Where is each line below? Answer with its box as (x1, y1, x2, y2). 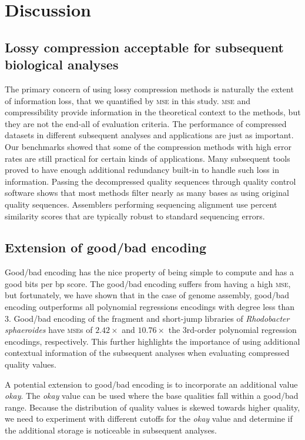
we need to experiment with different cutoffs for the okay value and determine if (5, 412, 293, 425)
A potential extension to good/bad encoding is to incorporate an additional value (5, 378, 298, 390)
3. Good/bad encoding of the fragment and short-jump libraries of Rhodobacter (5, 312, 290, 324)
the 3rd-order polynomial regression (168, 324, 297, 336)
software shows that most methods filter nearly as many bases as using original (5, 186, 289, 199)
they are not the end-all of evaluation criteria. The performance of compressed (5, 117, 287, 129)
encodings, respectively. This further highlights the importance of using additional (5, 335, 300, 347)
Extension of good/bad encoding (5, 238, 207, 256)
